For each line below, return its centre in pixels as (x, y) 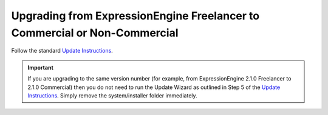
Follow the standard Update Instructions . (62, 51)
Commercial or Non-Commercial (95, 33)
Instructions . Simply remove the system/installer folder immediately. (112, 95)
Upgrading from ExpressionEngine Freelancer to (135, 16)
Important (41, 67)
